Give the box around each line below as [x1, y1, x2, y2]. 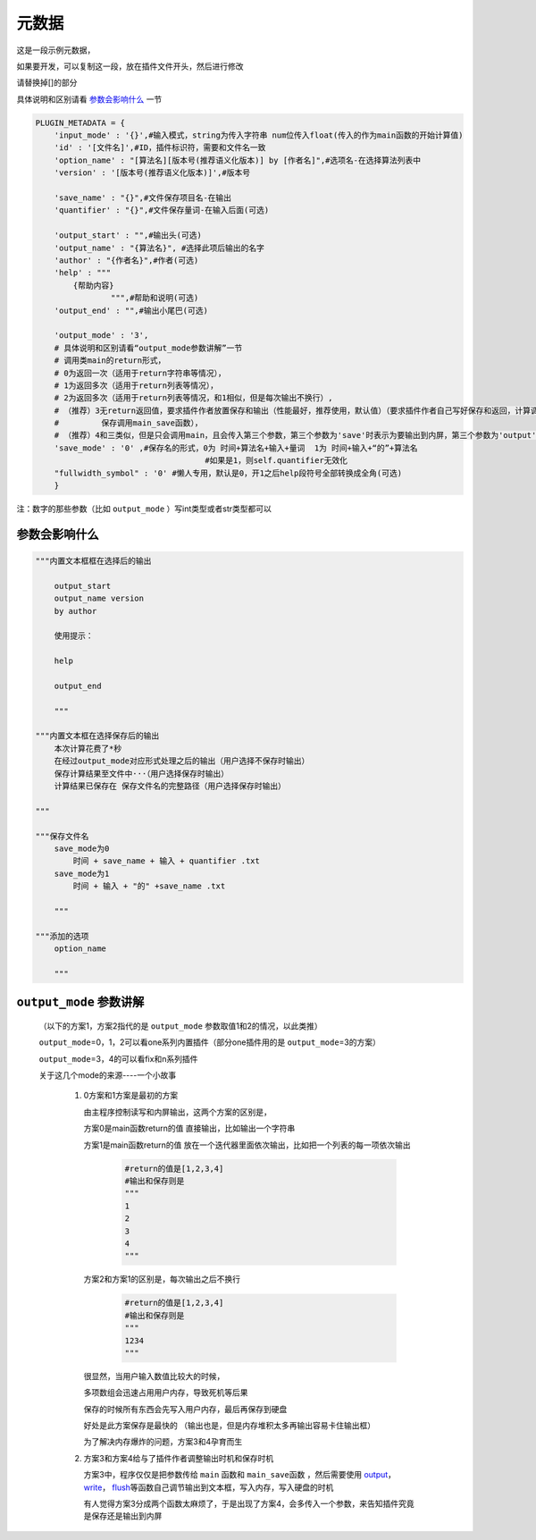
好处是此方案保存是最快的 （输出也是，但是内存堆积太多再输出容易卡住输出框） [83, 1420, 375, 1431]
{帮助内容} [72, 280, 114, 290]
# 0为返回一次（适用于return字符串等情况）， [54, 367, 227, 378]
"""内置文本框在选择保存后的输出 [35, 731, 160, 741]
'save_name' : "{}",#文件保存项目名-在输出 [54, 193, 232, 203]
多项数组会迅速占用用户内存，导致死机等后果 [83, 1387, 248, 1398]
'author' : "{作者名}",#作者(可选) [54, 256, 199, 265]
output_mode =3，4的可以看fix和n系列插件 [38, 1053, 198, 1064]
